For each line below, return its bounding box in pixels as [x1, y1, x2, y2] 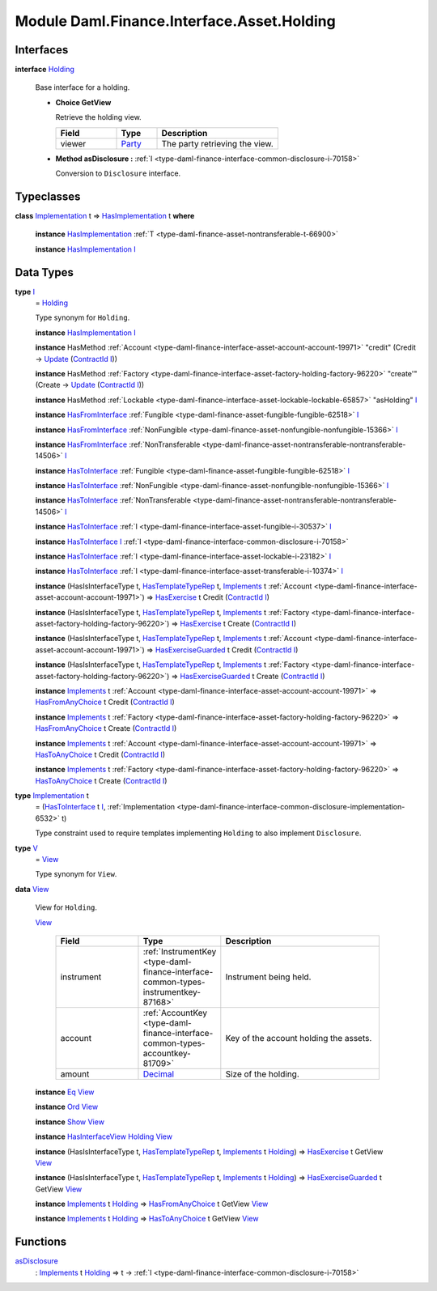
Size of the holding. [225, 1068, 299, 1080]
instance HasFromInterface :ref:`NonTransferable [35, 440, 201, 449]
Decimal [142, 1068, 174, 1080]
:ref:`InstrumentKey [142, 945, 217, 957]
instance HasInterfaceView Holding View [35, 1132, 173, 1141]
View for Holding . [35, 902, 97, 912]
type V [15, 843, 38, 853]
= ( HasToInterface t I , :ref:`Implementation [35, 802, 176, 812]
